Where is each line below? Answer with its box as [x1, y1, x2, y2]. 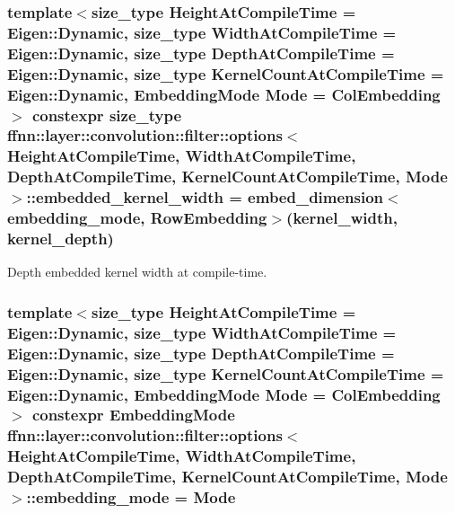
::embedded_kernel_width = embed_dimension [26, 186, 384, 208]
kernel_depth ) [7, 227, 114, 250]
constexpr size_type [31, 103, 182, 126]
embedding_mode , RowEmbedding [7, 207, 267, 229]
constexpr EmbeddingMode [31, 403, 235, 426]
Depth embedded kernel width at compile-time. [7, 262, 267, 281]
